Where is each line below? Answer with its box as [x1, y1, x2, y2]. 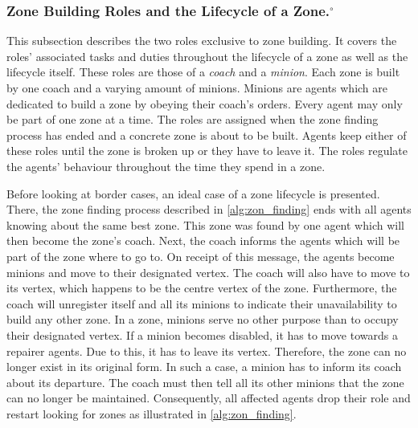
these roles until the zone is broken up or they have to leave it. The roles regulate [6, 142, 408, 159]
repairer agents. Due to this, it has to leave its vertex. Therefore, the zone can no [6, 342, 407, 359]
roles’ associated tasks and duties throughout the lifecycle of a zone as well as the [6, 47, 408, 64]
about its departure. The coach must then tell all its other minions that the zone [6, 373, 404, 390]
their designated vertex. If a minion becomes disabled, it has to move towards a [6, 326, 398, 343]
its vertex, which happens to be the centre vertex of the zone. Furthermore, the [6, 279, 397, 296]
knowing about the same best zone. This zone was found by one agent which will [6, 216, 404, 233]
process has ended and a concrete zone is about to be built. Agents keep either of [6, 126, 407, 143]
